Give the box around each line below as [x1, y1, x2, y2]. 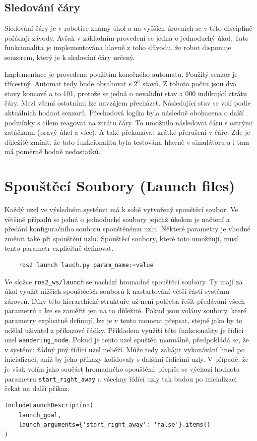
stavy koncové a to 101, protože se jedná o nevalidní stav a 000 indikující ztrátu [4, 88, 247, 98]
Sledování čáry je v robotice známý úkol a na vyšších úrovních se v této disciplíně [4, 23, 253, 33]
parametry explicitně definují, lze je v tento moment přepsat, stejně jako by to [4, 315, 243, 326]
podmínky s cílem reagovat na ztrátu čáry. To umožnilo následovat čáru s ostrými [4, 117, 253, 127]
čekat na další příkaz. [4, 383, 69, 393]
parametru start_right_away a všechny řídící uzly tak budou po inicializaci [4, 373, 237, 384]
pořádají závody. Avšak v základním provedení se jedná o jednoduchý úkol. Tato [4, 32, 249, 43]
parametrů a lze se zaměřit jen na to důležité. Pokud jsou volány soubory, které [4, 305, 247, 316]
